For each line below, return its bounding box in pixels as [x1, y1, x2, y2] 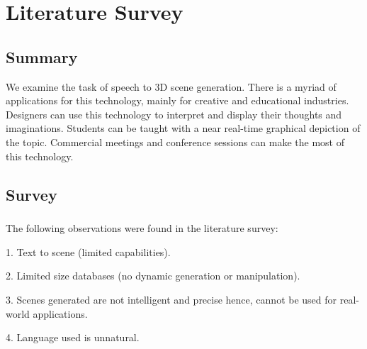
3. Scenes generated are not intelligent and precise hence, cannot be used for [6, 292, 337, 307]
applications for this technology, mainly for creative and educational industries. [6, 93, 349, 108]
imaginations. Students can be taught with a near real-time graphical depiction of [6, 121, 361, 135]
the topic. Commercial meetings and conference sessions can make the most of [6, 134, 345, 149]
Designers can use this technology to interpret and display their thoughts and [6, 106, 342, 121]
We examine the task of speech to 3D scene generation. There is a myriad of [6, 79, 337, 94]
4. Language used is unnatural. [6, 330, 140, 345]
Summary [6, 45, 78, 67]
